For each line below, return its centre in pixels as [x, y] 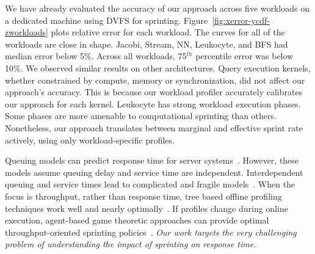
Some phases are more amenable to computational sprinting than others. [141, 116]
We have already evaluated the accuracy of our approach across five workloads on [157, 8]
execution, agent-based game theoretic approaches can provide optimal [137, 220]
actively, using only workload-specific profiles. [90, 140]
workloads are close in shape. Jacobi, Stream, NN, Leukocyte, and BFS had [147, 44]
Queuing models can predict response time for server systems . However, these [152, 160]
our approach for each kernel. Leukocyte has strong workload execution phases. [153, 103]
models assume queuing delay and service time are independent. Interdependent [154, 172]
